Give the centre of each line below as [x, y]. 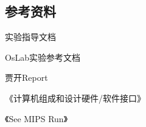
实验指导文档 [30, 37]
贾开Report [26, 77]
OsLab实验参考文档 [43, 57]
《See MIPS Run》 [36, 118]
